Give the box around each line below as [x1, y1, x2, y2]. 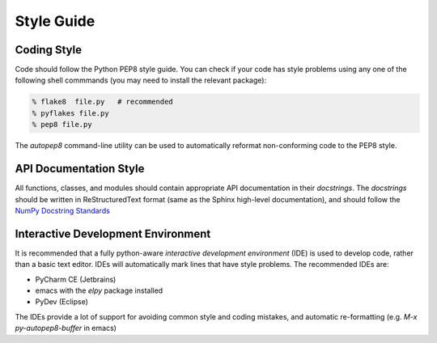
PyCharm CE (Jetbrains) [35, 274, 117, 284]
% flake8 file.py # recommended [32, 97, 173, 107]
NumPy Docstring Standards [15, 205, 111, 215]
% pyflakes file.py [32, 108, 109, 117]
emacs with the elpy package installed [35, 286, 163, 295]
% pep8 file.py [32, 120, 92, 129]
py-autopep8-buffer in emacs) [15, 324, 117, 333]
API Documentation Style [15, 162, 145, 176]
